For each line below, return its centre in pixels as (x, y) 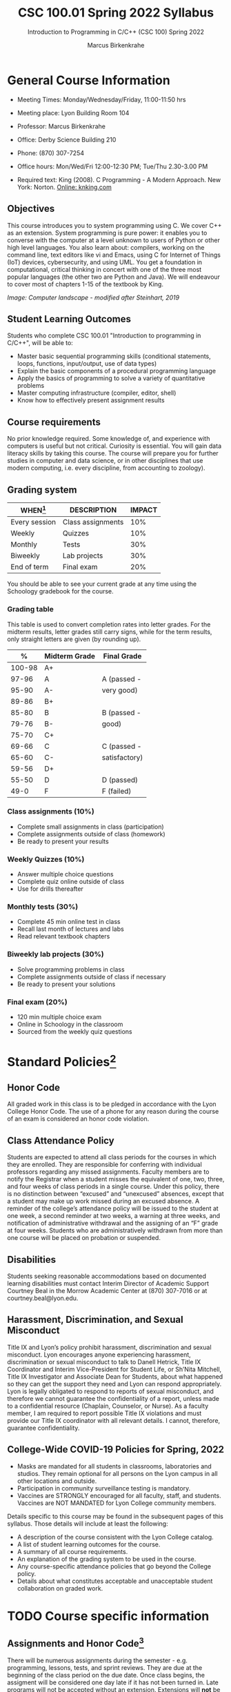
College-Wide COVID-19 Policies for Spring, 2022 (115, 1449)
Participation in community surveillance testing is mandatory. (104, 1488)
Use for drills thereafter (50, 889)
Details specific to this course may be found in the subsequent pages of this (115, 1516)
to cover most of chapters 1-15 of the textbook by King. (86, 284)
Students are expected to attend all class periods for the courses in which (112, 1157)
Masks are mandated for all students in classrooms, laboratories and (114, 1466)
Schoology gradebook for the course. (60, 591)
